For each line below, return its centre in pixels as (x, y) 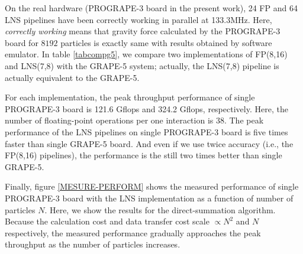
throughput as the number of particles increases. (93, 244)
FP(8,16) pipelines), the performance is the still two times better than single (144, 155)
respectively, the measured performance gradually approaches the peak (133, 232)
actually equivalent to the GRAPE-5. (72, 77)
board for (22, 42)
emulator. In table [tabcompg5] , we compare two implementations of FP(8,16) (146, 54)
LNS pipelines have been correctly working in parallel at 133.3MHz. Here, (138, 19)
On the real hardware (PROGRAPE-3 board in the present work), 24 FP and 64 (151, 8)
